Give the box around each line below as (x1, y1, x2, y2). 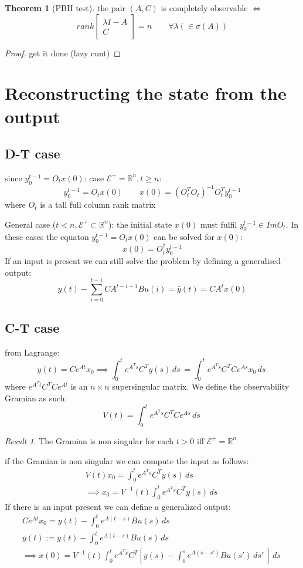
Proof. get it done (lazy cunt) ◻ (5, 46, 121, 59)
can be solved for (154, 230, 215, 242)
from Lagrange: (5, 346, 60, 358)
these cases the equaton (5, 230, 89, 242)
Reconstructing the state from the (5, 81, 287, 105)
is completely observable (161, 2, 248, 13)
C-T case (5, 318, 60, 336)
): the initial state (108, 218, 172, 230)
